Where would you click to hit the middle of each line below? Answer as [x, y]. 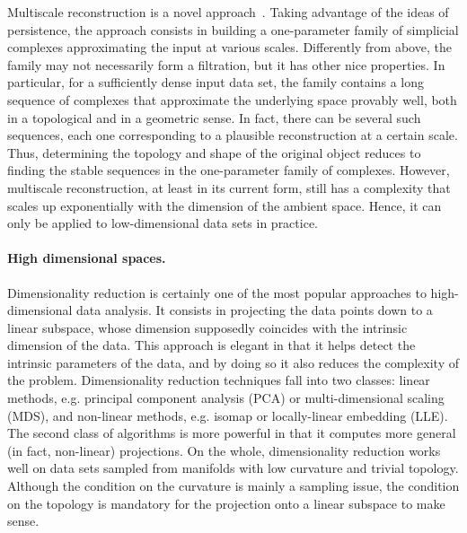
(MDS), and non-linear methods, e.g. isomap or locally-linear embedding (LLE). [228, 415]
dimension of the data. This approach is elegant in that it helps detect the [211, 345]
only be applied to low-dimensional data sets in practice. [163, 223]
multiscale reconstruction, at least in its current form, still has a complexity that [229, 187]
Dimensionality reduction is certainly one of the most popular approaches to [217, 292]
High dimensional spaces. [87, 258]
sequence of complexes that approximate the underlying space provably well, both [232, 99]
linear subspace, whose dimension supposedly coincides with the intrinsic [207, 327]
